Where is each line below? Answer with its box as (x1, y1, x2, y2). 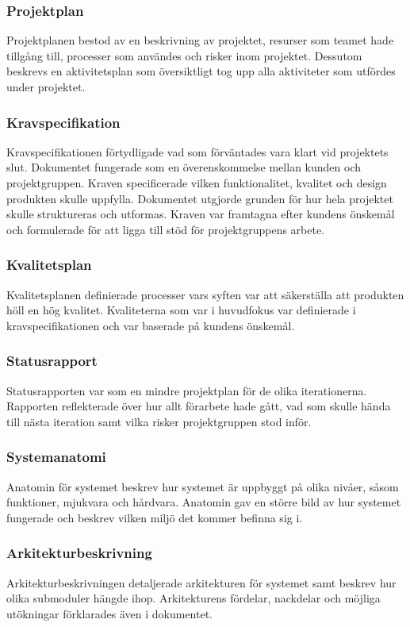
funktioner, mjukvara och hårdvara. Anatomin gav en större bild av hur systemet (6, 494, 401, 510)
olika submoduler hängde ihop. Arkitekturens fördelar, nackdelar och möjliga (6, 590, 381, 606)
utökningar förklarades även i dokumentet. (6, 605, 213, 621)
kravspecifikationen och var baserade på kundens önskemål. (6, 317, 295, 333)
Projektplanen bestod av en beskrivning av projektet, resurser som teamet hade (6, 32, 394, 48)
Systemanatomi (6, 447, 106, 467)
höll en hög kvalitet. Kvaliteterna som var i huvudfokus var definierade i (6, 302, 356, 318)
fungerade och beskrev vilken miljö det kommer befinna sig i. (6, 509, 303, 525)
